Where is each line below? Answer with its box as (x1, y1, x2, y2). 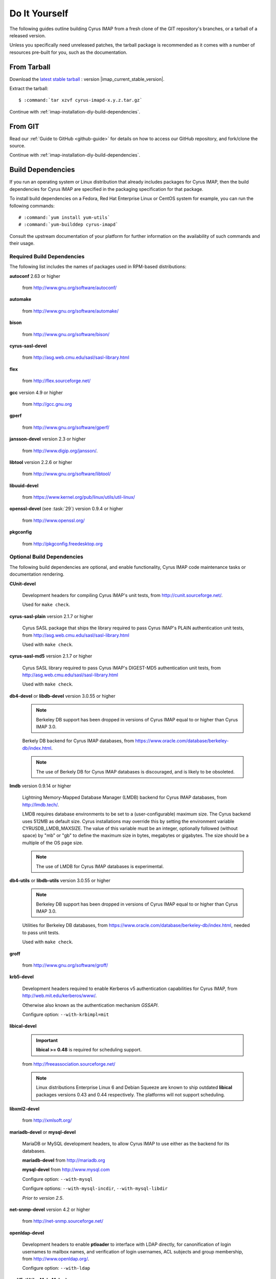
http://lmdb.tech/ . (22, 801, 59, 808)
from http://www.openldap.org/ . (22, 1255, 89, 1262)
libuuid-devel (9, 482, 39, 489)
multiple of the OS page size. (22, 840, 84, 846)
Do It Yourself (9, 8, 68, 19)
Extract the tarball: (9, 85, 49, 92)
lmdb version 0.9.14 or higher (9, 783, 72, 789)
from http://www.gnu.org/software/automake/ (22, 307, 119, 314)
